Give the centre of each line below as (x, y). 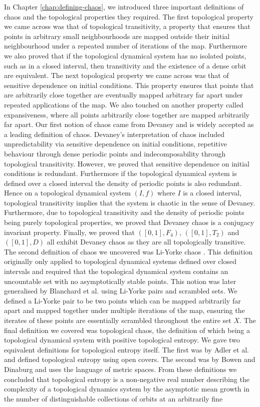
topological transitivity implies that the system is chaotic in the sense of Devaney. (130, 202)
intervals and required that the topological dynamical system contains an (116, 271)
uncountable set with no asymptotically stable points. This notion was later (120, 281)
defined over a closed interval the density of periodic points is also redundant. (123, 183)
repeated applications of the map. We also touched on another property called (124, 104)
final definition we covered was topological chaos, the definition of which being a (127, 330)
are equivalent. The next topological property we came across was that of (116, 75)
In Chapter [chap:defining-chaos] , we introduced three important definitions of (124, 6)
